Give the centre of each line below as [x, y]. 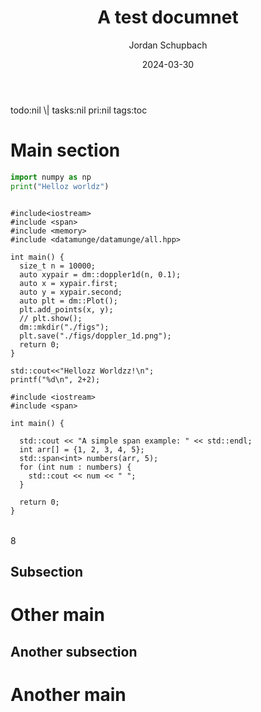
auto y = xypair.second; [71, 292]
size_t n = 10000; [58, 266]
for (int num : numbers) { [75, 467]
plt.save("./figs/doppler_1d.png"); [95, 336]
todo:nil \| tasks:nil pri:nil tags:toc [79, 110]
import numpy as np [51, 177]
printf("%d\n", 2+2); [55, 379]
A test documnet [168, 17]
